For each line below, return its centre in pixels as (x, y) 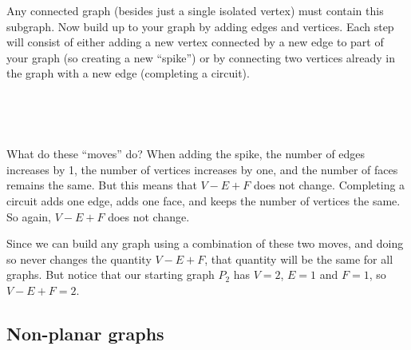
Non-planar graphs (85, 333)
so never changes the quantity (79, 259)
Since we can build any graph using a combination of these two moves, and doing (205, 243)
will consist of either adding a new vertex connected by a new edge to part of (195, 42)
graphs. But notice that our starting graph (111, 274)
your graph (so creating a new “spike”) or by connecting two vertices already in (201, 57)
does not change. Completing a (330, 185)
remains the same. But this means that (102, 185)
